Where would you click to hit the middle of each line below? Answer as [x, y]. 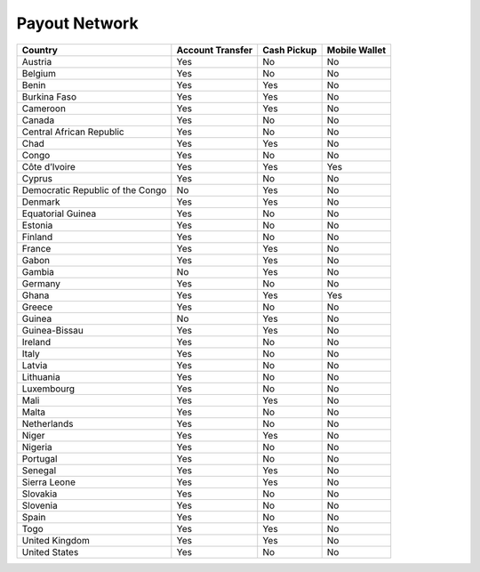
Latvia [35, 365]
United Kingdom [56, 540]
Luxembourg [48, 389]
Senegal [39, 470]
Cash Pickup [290, 50]
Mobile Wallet [356, 50]
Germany [41, 283]
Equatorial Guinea [59, 213]
